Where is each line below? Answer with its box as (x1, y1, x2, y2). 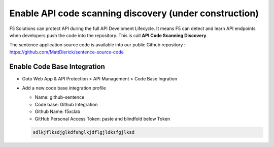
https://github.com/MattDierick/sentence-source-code (9, 49, 124, 55)
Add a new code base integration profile (22, 85, 106, 91)
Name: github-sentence (35, 94, 85, 100)
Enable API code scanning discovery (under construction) (9, 8, 259, 19)
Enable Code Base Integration (9, 62, 105, 71)
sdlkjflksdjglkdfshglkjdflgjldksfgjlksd (32, 129, 134, 135)
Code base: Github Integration (35, 101, 98, 107)
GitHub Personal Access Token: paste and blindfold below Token (35, 115, 170, 122)
